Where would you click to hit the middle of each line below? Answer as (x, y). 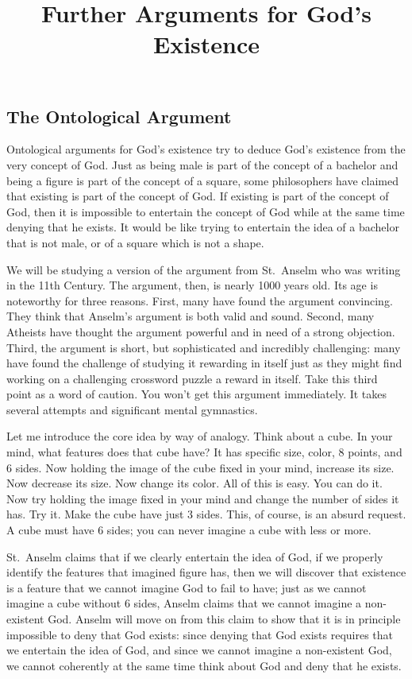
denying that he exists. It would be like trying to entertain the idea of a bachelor (203, 227)
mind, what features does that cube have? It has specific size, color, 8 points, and (204, 452)
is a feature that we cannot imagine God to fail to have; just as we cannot (187, 587)
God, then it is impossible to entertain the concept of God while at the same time (206, 211)
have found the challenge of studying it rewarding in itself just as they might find (204, 363)
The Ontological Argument (119, 116)
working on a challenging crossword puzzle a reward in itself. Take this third (192, 378)
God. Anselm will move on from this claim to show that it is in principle (224, 619)
